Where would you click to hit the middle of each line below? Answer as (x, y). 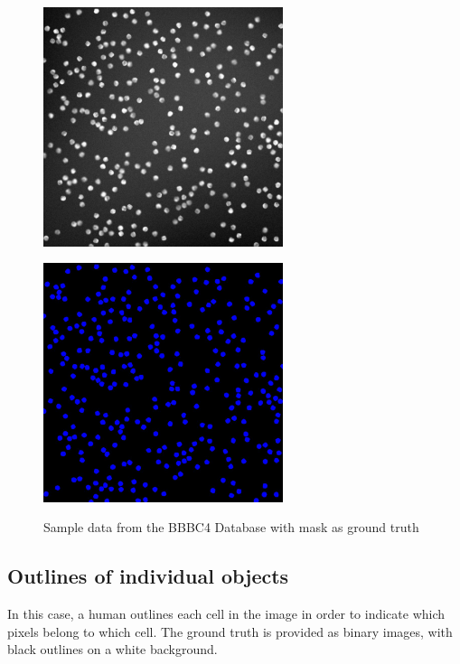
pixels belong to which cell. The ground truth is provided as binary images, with (230, 631)
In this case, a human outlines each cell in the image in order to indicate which (226, 614)
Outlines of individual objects (148, 576)
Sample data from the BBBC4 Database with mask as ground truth (231, 527)
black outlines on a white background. (113, 649)
